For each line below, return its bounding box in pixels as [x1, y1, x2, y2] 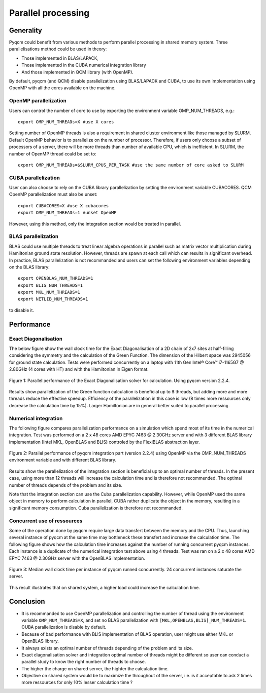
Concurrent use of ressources [9, 517, 83, 524]
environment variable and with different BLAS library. [9, 457, 117, 463]
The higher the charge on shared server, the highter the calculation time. [21, 665, 169, 671]
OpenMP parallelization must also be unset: [9, 192, 98, 197]
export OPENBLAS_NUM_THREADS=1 [18, 275, 94, 281]
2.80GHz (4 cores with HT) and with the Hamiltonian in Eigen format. [9, 366, 149, 372]
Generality [9, 26, 42, 35]
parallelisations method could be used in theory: [9, 46, 107, 52]
